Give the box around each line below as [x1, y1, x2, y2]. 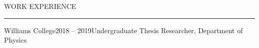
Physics [4, 35, 27, 45]
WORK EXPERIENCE [4, 1, 76, 11]
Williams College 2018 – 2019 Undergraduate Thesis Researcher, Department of [4, 25, 243, 35]
